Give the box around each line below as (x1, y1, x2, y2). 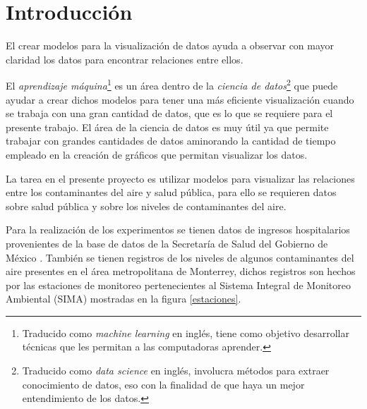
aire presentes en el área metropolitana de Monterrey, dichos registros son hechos (6, 264, 356, 279)
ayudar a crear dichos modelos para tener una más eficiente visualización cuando (6, 92, 354, 106)
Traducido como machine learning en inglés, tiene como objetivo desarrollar (22, 325, 349, 340)
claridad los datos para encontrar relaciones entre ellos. (6, 51, 243, 66)
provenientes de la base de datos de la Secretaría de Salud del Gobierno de (6, 236, 328, 250)
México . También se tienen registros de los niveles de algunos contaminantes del (6, 250, 354, 264)
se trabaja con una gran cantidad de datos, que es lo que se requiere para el (6, 106, 333, 121)
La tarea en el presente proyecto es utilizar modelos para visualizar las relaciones (6, 171, 355, 185)
